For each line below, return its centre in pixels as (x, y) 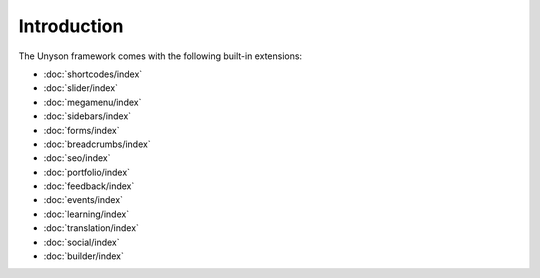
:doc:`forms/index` (81, 130)
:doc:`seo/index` (77, 158)
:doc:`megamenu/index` (92, 102)
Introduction (71, 26)
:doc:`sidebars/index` (87, 116)
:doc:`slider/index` (81, 88)
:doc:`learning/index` (86, 214)
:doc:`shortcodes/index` (93, 74)
